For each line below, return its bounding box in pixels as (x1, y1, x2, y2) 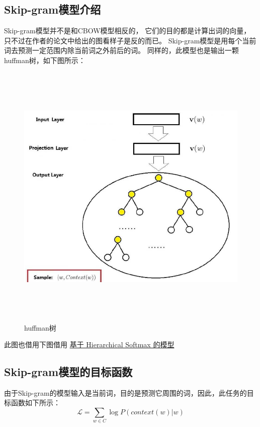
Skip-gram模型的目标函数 (4, 364, 133, 380)
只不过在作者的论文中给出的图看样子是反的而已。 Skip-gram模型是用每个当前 (4, 35, 256, 45)
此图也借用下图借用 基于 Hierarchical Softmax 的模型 (4, 339, 175, 350)
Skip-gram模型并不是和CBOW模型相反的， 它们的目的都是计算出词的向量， (4, 25, 251, 36)
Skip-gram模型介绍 (4, 2, 101, 17)
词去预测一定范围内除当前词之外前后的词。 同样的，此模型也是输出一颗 (4, 45, 239, 56)
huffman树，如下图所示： (4, 55, 85, 65)
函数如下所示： (11, 397, 60, 408)
